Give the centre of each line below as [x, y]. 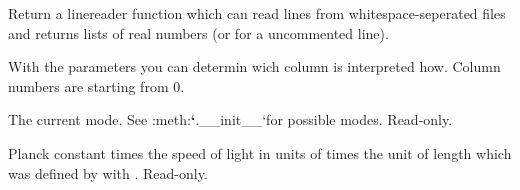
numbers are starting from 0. [96, 85]
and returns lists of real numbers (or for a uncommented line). [198, 32]
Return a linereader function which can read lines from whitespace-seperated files [257, 13]
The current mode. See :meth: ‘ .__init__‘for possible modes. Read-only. [230, 119]
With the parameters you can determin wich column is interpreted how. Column [254, 66]
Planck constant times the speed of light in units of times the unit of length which [260, 152]
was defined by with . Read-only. [108, 172]
